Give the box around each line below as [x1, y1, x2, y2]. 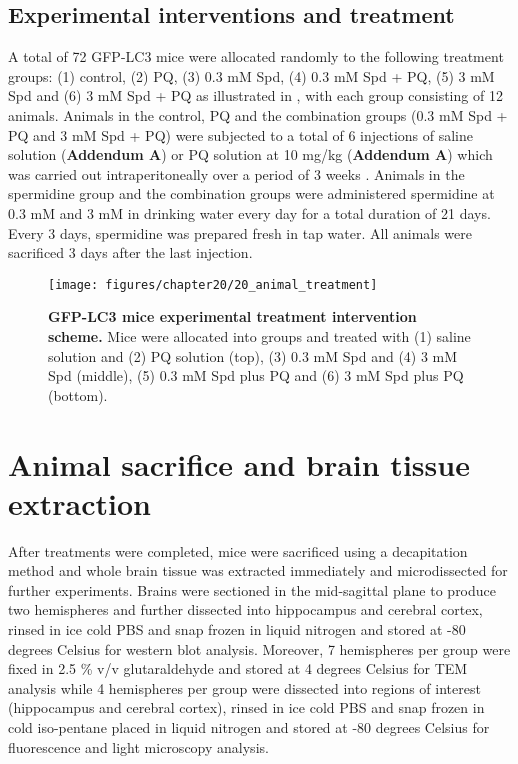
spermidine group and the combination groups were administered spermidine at [8, 183, 495, 204]
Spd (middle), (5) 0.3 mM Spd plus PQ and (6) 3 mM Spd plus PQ [48, 365, 464, 386]
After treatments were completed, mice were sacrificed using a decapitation [8, 540, 468, 561]
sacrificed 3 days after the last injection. [8, 242, 253, 263]
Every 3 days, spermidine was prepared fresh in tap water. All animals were [8, 222, 473, 243]
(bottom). [48, 384, 108, 405]
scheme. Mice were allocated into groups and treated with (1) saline [48, 325, 471, 346]
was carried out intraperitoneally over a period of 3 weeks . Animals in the [8, 163, 465, 184]
